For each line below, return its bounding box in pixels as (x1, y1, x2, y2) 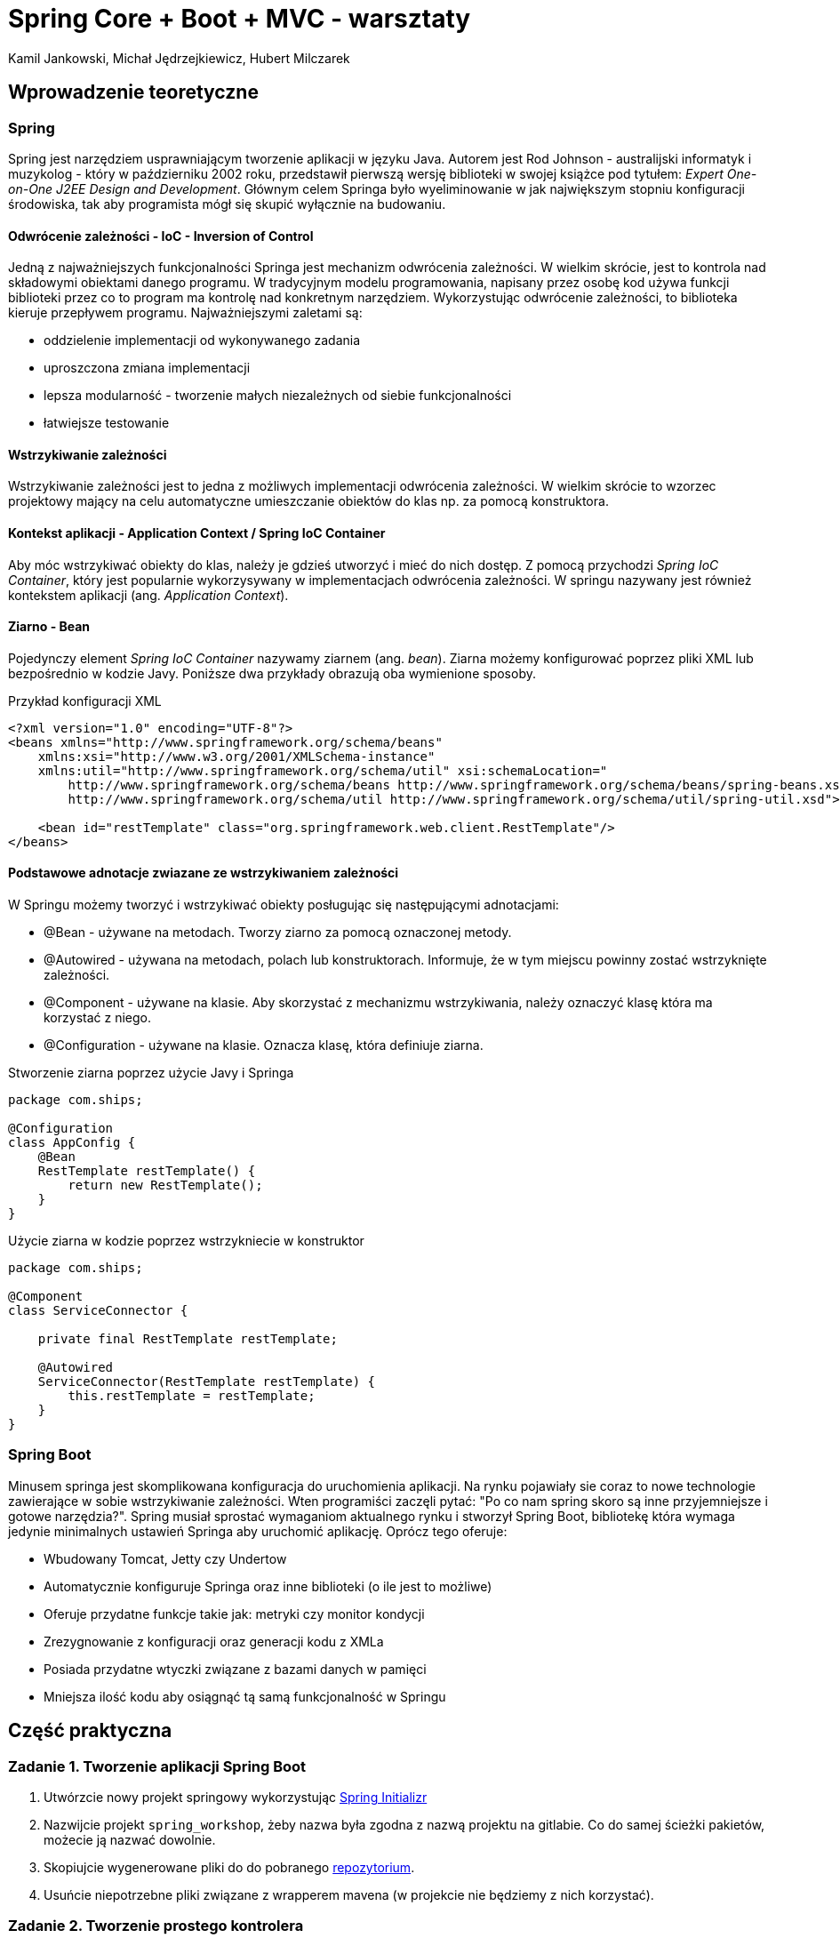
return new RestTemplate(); (68, 1178, 263, 1193)
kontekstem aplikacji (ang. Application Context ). (8, 587, 289, 603)
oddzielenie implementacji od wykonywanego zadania (44, 332, 361, 348)
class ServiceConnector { (8, 1303, 188, 1318)
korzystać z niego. (44, 1010, 151, 1026)
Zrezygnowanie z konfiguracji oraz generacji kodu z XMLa (44, 1633, 384, 1649)
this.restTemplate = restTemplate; (68, 1389, 316, 1404)
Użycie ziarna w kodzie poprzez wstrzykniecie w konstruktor (8, 1233, 364, 1249)
